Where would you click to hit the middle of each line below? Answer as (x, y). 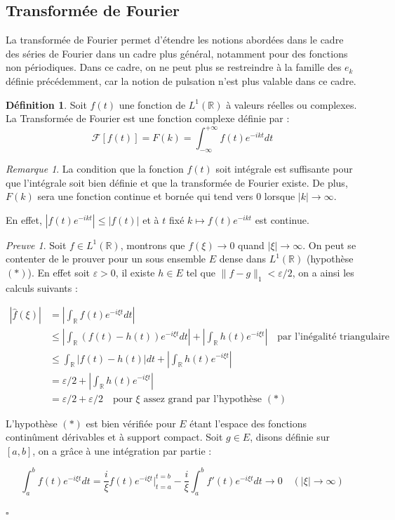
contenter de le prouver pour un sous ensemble (106, 259)
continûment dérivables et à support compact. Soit (114, 437)
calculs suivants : (42, 287)
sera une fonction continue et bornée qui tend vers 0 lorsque (166, 196)
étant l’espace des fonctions (248, 423)
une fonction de (152, 104)
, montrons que (153, 245)
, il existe (135, 273)
